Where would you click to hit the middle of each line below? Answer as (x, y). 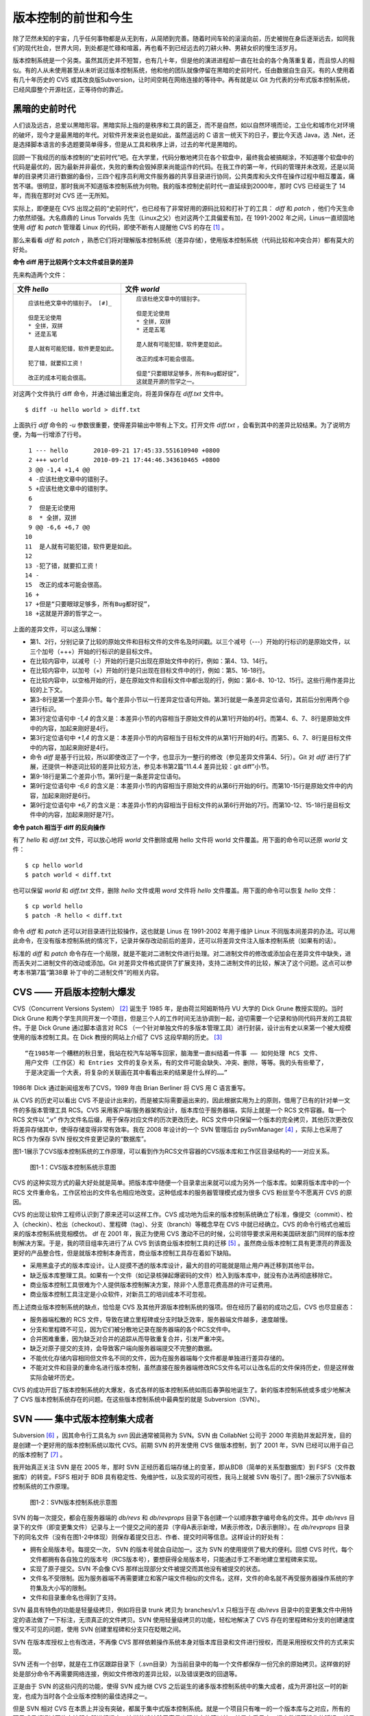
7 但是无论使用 (52, 508)
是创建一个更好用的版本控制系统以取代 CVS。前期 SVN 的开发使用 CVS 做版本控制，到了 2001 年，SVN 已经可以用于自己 (183, 1445)
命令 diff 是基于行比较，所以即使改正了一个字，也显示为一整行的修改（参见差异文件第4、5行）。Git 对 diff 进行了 (188, 757)
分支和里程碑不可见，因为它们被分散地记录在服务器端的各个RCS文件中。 (132, 1329)
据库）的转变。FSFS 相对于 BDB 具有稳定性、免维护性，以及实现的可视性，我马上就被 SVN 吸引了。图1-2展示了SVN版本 (182, 1476)
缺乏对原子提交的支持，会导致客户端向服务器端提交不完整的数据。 (123, 1348)
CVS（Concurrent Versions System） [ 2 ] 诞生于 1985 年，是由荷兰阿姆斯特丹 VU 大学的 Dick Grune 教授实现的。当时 (178, 1008)
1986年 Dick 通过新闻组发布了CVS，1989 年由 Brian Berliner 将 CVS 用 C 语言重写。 (131, 1088)
